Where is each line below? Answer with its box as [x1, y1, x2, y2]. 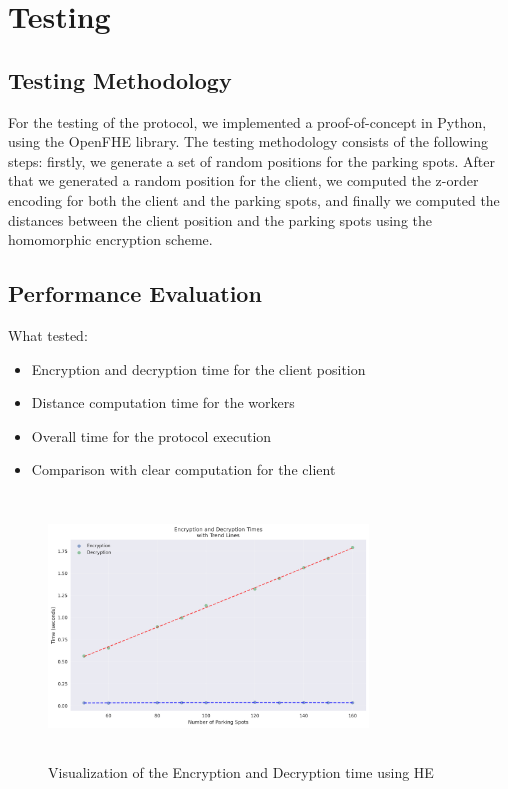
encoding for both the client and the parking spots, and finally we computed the [8, 189, 500, 210]
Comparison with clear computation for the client [31, 459, 336, 480]
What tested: [8, 324, 88, 345]
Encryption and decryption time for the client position [31, 358, 366, 379]
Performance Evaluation [8, 278, 262, 309]
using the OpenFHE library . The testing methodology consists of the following [8, 131, 489, 152]
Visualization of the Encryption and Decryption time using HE [48, 762, 434, 783]
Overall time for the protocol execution [31, 425, 272, 446]
